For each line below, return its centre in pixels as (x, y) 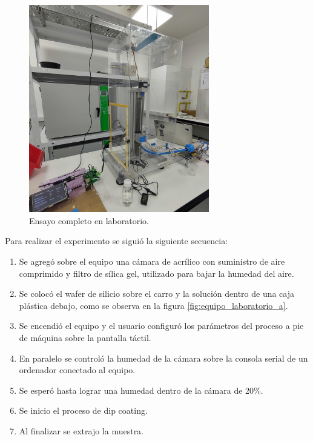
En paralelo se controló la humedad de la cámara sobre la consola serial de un (163, 358)
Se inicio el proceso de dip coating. (83, 410)
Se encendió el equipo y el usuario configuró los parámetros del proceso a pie (161, 326)
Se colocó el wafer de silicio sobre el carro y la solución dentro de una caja (157, 293)
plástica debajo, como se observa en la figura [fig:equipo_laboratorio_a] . (153, 305)
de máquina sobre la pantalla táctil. (85, 337)
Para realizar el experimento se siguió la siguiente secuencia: (117, 241)
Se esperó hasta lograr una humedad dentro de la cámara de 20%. (141, 390)
